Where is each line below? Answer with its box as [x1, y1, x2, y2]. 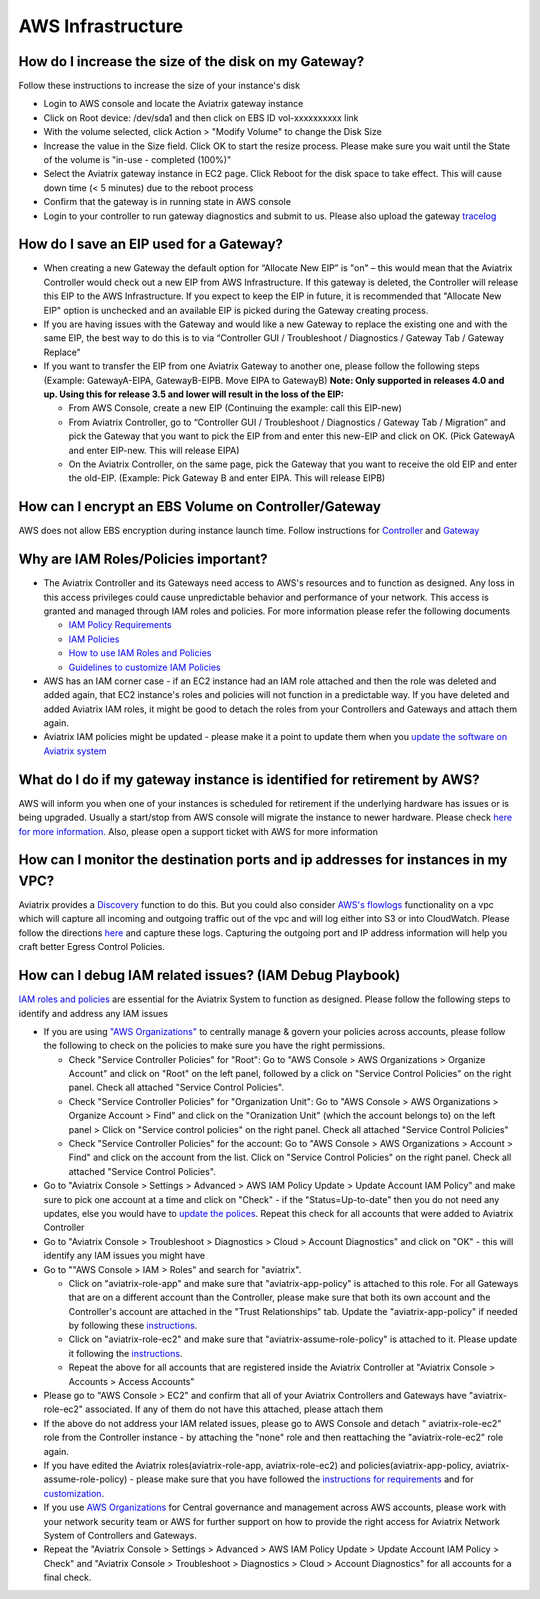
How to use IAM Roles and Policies [68, 647, 212, 659]
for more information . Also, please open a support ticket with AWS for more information [18, 825, 379, 837]
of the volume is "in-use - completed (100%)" [43, 154, 232, 166]
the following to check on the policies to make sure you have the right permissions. [43, 1040, 385, 1052]
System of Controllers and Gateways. [43, 1529, 197, 1541]
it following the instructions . [68, 1347, 183, 1359]
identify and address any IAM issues [18, 1007, 169, 1019]
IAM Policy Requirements [68, 619, 172, 631]
